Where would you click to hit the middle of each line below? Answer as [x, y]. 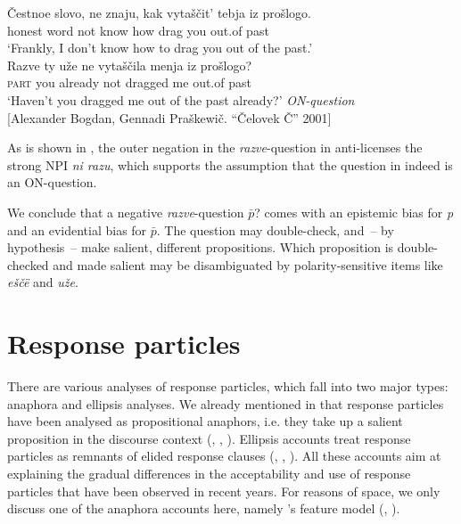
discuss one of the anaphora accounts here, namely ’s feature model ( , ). [204, 508]
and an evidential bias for [77, 229]
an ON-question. [52, 182]
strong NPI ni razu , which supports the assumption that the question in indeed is [230, 164]
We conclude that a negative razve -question [126, 212]
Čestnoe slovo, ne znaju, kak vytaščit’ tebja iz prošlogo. [160, 12]
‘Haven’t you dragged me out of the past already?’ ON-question [181, 99]
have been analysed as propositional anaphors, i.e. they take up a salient [205, 421]
